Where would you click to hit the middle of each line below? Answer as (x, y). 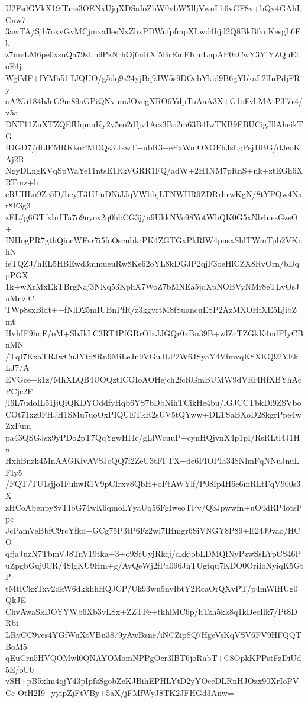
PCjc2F (19, 391)
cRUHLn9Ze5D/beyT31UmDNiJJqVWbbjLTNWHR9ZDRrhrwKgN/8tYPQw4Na (154, 193)
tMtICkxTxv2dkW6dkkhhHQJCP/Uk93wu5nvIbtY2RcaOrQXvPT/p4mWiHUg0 (152, 588)
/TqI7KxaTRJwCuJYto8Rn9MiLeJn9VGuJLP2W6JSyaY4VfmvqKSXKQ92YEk (152, 356)
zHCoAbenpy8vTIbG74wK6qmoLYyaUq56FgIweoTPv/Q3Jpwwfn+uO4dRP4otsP (154, 507)
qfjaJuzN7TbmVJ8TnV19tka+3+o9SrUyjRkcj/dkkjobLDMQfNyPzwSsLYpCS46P (153, 553)
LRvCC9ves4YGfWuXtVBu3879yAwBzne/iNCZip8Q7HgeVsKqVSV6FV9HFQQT (153, 635)
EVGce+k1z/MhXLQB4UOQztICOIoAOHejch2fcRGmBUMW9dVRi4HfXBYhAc (153, 379)
